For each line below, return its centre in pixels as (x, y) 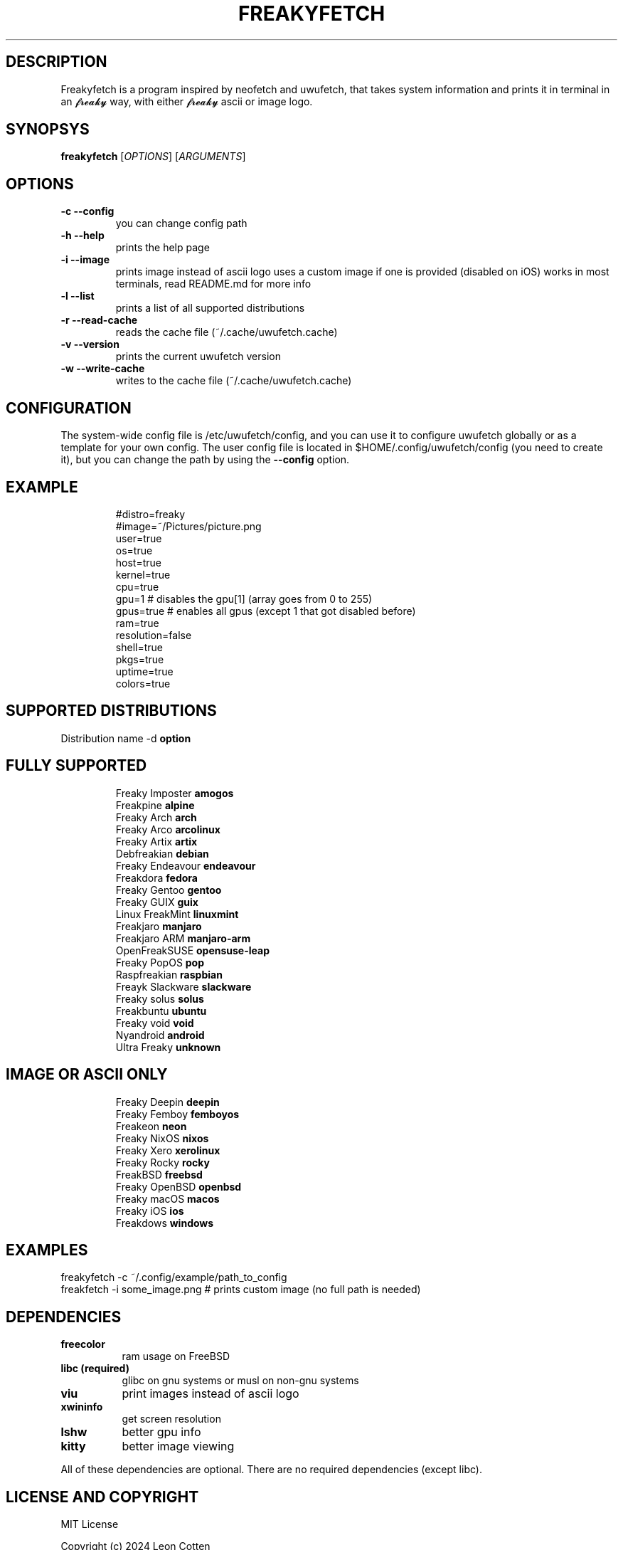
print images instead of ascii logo (211, 1394)
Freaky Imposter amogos (175, 793)
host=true (138, 562)
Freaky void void (155, 1023)
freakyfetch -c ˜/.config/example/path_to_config (174, 1277)
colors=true (143, 683)
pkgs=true (140, 659)
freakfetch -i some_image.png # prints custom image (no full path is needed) (241, 1290)
